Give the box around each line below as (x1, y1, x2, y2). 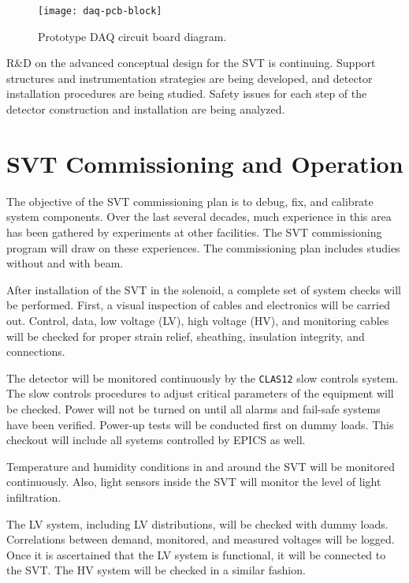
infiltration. (6, 488, 61, 505)
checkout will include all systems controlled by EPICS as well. (6, 432, 306, 448)
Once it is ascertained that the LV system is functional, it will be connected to (6, 546, 386, 562)
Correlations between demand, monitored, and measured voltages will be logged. (6, 531, 395, 547)
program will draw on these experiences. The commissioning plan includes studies (6, 239, 400, 256)
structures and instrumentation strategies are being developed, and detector (6, 69, 373, 86)
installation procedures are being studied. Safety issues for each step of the (6, 85, 367, 102)
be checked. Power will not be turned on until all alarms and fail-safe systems (6, 400, 381, 417)
